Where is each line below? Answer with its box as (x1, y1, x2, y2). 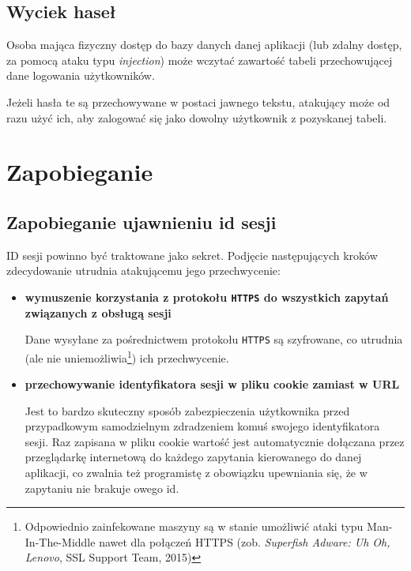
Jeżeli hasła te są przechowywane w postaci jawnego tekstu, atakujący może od (6, 93, 390, 110)
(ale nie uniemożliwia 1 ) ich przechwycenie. (25, 347, 229, 366)
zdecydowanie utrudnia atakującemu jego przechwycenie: (6, 262, 281, 279)
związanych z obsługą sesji (25, 304, 172, 321)
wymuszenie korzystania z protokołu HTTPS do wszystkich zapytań (25, 288, 389, 305)
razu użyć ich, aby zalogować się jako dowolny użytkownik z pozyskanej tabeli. (6, 109, 387, 126)
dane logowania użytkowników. (6, 67, 155, 84)
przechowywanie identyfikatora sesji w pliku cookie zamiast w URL (25, 376, 400, 393)
